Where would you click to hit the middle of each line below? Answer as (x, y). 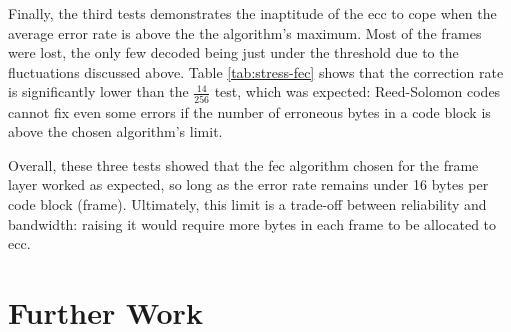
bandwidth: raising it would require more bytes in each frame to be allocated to (252, 223)
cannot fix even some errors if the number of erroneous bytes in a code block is (249, 111)
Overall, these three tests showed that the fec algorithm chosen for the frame (243, 164)
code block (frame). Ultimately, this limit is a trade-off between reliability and (247, 204)
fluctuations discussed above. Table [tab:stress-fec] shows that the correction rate (256, 71)
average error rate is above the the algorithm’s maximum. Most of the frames (245, 32)
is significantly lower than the (98, 91)
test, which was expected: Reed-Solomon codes (357, 91)
